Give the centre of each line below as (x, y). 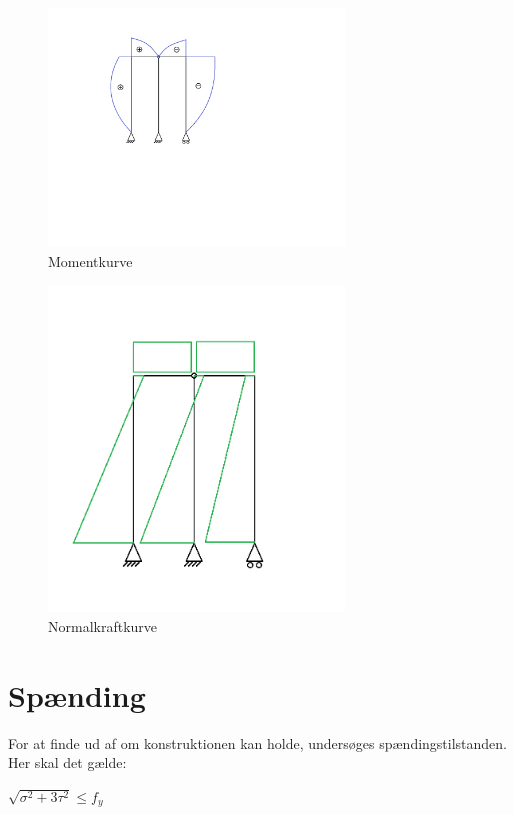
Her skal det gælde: (67, 762)
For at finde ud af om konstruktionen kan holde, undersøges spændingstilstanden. (258, 742)
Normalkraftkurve (103, 625)
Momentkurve (90, 260)
